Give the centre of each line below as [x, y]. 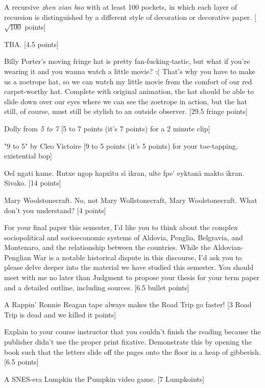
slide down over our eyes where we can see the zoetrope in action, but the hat [126, 101]
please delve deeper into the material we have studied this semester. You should [129, 267]
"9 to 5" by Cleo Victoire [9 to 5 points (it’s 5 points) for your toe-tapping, [121, 145]
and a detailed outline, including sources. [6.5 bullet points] [97, 287]
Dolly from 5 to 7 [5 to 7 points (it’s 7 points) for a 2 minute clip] [107, 128]
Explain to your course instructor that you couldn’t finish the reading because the [132, 332]
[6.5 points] [21, 362]
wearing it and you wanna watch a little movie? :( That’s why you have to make [130, 71]
